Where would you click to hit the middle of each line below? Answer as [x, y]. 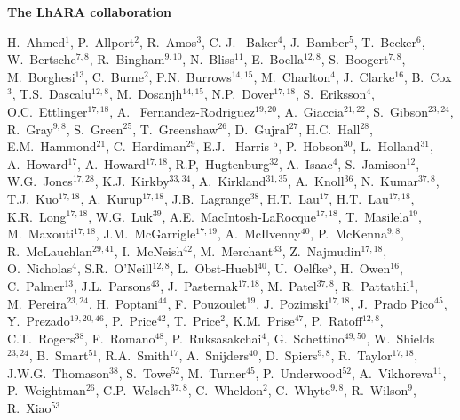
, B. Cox [428, 76]
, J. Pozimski [292, 303]
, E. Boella [274, 59]
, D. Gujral [258, 129]
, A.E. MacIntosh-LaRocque [239, 216]
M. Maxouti [41, 234]
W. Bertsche [42, 59]
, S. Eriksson [331, 94]
